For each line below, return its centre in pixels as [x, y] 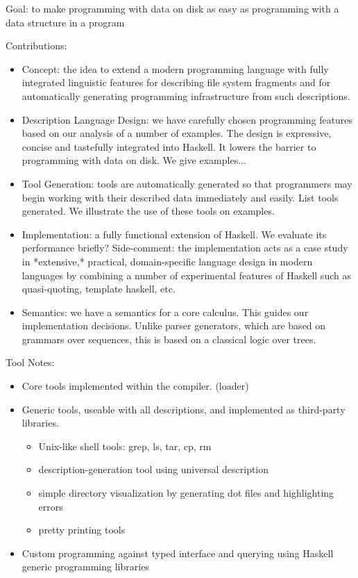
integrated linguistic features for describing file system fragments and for [176, 82]
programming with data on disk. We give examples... [134, 160]
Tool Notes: [30, 362]
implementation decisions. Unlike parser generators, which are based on [174, 325]
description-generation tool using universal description [154, 469]
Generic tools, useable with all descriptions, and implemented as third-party [184, 409]
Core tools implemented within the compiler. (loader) [135, 386]
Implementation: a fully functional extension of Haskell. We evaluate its [174, 234]
